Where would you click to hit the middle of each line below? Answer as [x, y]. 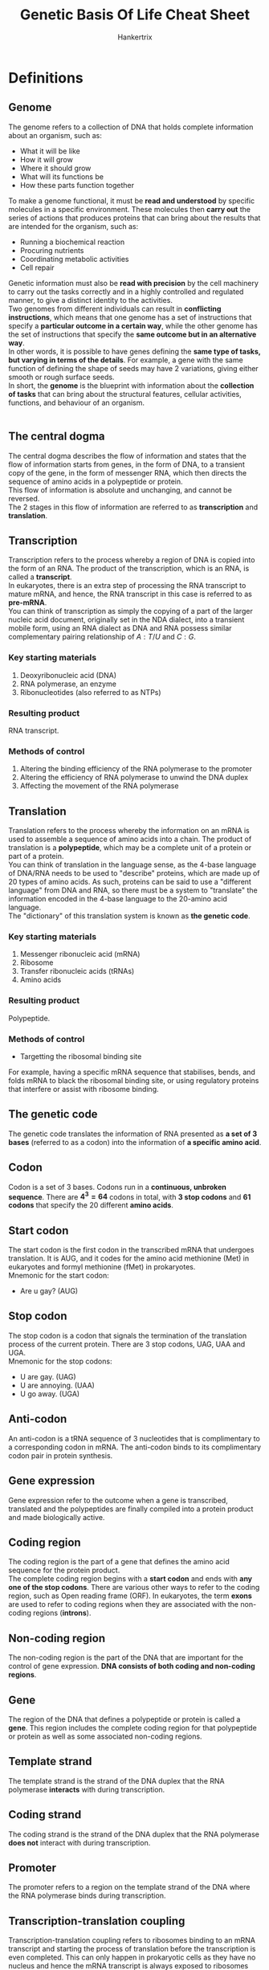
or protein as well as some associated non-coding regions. [105, 1736]
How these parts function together [77, 185]
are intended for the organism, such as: [73, 226]
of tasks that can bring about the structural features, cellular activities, [125, 394]
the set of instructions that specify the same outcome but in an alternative [132, 334]
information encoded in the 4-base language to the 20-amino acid [118, 899]
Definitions [46, 78]
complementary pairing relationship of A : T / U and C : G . [102, 637]
